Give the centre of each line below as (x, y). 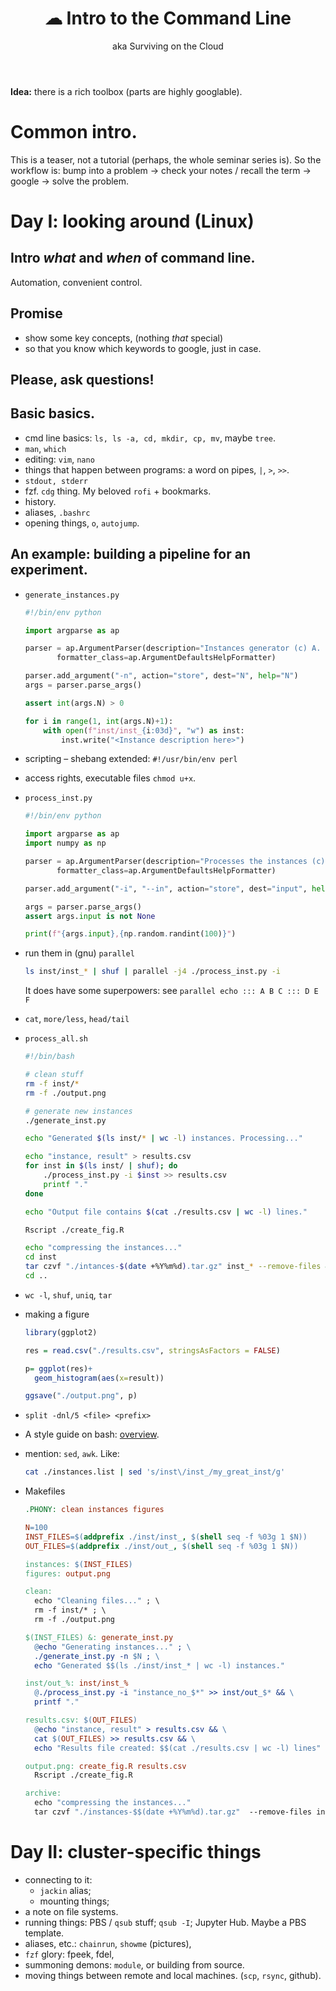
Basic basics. (53, 413)
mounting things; (74, 1901)
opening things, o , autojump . (82, 523)
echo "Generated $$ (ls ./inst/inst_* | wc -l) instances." (160, 1665)
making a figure (57, 1314)
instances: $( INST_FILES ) (78, 1564)
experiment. (49, 570)
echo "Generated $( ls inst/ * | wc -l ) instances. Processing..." (163, 1138)
